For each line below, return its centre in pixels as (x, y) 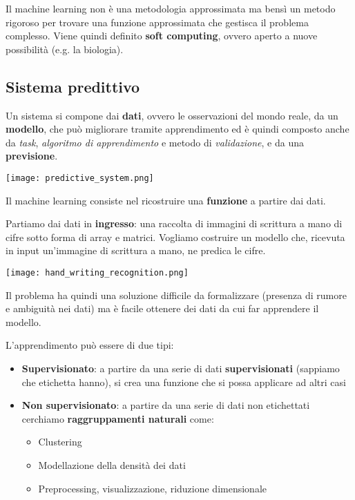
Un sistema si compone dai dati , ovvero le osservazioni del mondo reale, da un (172, 115)
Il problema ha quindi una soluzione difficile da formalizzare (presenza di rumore (176, 295)
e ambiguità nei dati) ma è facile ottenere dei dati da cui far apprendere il (162, 308)
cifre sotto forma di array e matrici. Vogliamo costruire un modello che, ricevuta (175, 237)
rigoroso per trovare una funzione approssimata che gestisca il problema (157, 22)
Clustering (60, 442)
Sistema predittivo (73, 86)
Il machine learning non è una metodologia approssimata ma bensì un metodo (171, 8)
